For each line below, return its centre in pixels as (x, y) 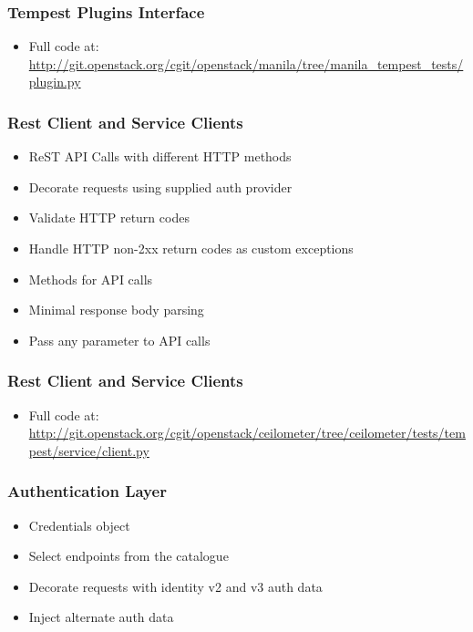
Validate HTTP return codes (109, 218)
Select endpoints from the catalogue (129, 556)
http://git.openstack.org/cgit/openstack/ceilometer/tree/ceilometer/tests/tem (247, 433)
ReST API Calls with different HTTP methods (160, 156)
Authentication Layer (87, 491)
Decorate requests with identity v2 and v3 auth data (175, 586)
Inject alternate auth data (101, 617)
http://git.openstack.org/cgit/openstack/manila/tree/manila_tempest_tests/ (246, 63)
